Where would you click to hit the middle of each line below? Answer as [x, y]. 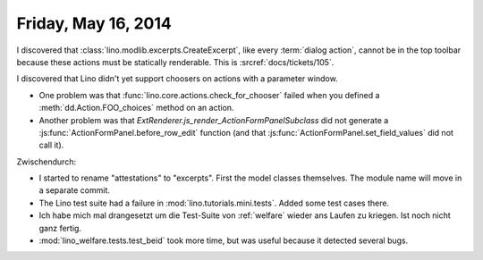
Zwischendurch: [46, 162]
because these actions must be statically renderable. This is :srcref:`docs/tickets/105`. [175, 62]
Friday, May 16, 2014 [94, 23]
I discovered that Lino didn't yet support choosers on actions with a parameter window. [178, 79]
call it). [51, 145]
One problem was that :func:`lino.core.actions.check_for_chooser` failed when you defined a [209, 95]
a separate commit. [75, 190]
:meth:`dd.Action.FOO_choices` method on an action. [136, 108]
